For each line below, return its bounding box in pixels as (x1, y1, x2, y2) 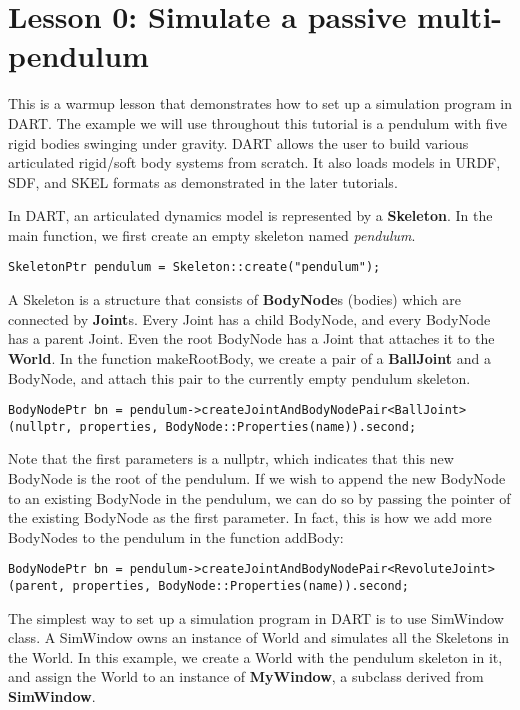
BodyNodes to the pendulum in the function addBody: (8, 526, 344, 547)
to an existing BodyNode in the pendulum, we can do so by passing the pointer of (8, 487, 511, 508)
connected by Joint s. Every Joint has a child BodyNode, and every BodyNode (8, 308, 491, 329)
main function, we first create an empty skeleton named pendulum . (8, 224, 416, 245)
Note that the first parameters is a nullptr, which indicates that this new (8, 448, 454, 469)
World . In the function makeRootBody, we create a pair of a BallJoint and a (8, 347, 491, 368)
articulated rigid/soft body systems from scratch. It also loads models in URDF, (8, 152, 501, 173)
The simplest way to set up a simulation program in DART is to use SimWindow (8, 607, 504, 628)
